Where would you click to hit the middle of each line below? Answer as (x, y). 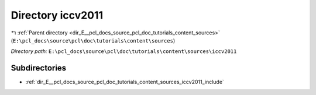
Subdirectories (39, 68)
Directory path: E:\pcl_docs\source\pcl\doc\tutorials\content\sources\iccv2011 (124, 51)
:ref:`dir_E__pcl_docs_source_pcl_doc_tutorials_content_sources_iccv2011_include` (125, 82)
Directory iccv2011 (57, 15)
